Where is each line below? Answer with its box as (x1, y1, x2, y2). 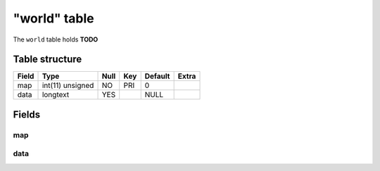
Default (144, 71, 170, 81)
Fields (13, 108, 41, 120)
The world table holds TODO (13, 35, 99, 44)
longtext (42, 90, 70, 100)
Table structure (13, 53, 82, 65)
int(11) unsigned (42, 81, 94, 91)
